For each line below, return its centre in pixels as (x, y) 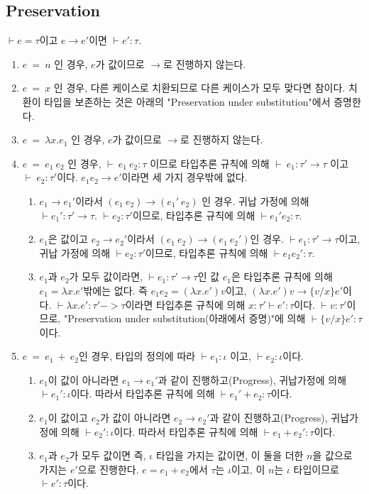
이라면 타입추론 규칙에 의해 (185, 304)
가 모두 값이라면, (106, 276)
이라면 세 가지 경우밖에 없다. (184, 177)
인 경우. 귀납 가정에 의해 (255, 201)
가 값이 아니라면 (135, 418)
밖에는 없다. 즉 (115, 290)
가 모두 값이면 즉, (108, 455)
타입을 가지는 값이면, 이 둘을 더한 (230, 455)
